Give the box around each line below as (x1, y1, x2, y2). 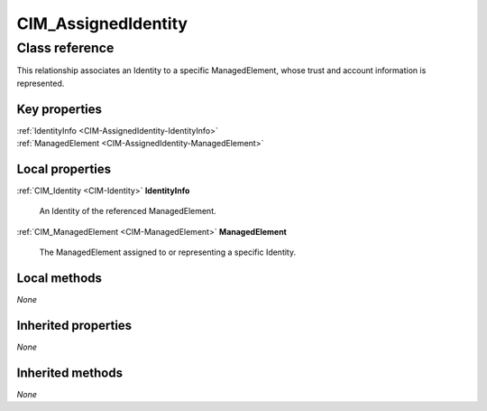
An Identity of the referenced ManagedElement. (39, 206, 216, 217)
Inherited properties (16, 317, 133, 333)
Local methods (16, 270, 103, 285)
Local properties (16, 161, 112, 176)
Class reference (16, 40, 115, 56)
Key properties (16, 101, 103, 117)
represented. (16, 78, 65, 89)
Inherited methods (16, 365, 124, 380)
